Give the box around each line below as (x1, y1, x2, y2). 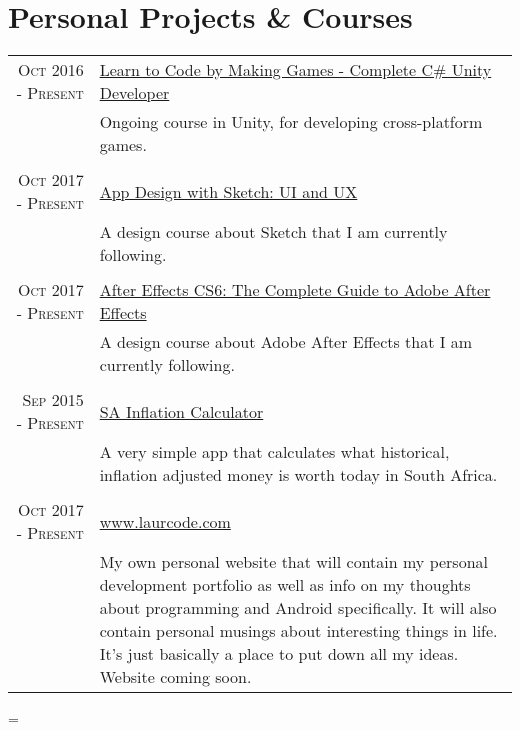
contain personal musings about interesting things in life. (99, 619, 498, 643)
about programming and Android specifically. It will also (99, 596, 497, 620)
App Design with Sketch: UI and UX (99, 179, 358, 203)
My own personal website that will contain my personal (99, 550, 489, 574)
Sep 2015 (22, 388, 84, 412)
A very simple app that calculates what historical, (99, 440, 450, 464)
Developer (99, 81, 170, 105)
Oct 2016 (17, 58, 84, 82)
